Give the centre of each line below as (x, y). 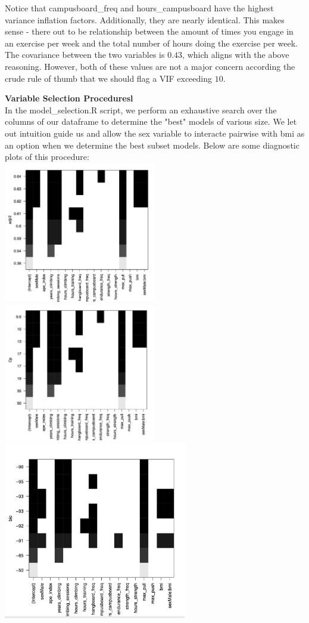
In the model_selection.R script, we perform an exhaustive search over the (141, 110)
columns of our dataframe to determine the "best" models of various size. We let (151, 121)
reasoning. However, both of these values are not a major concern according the (150, 66)
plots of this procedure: (47, 157)
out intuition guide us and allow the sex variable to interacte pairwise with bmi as (155, 133)
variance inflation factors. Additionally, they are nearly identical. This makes (145, 19)
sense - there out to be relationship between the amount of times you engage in (149, 31)
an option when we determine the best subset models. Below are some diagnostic (152, 145)
